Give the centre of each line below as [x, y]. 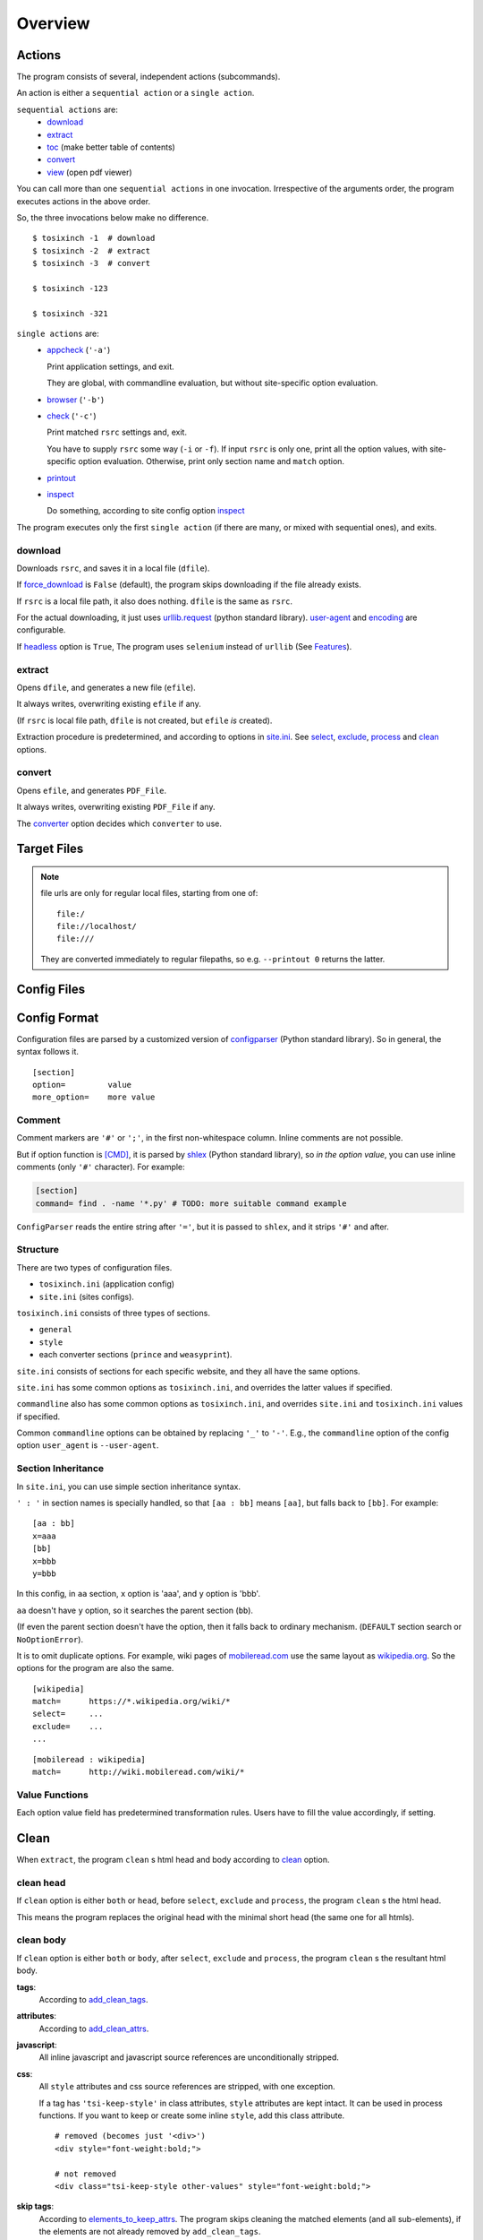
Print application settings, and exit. [110, 366]
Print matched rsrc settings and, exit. [117, 432]
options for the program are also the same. [95, 1668]
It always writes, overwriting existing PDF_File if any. [116, 807]
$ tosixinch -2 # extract [92, 250]
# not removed [85, 2174]
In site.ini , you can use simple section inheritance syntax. [129, 1486]
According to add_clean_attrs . [94, 2029]
